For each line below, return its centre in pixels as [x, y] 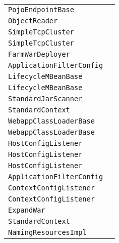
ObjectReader [33, 21]
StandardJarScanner [45, 99]
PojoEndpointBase [41, 10]
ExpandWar [27, 210]
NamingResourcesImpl [47, 232]
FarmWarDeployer [39, 54]
